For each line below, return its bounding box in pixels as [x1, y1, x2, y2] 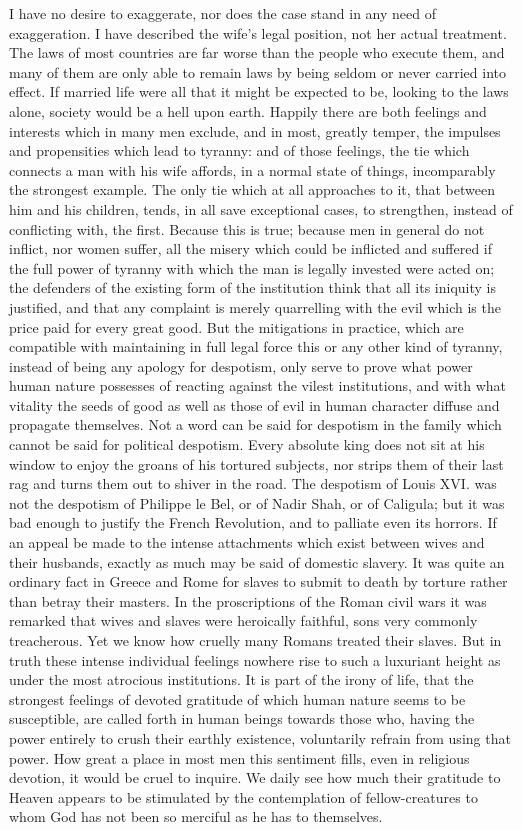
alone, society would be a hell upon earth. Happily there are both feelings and [9, 100, 487, 121]
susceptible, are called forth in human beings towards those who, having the [9, 708, 475, 729]
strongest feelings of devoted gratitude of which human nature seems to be [9, 688, 466, 709]
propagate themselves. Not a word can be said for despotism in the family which [9, 414, 502, 435]
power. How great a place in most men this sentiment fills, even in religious [9, 747, 470, 768]
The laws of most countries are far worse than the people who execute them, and [9, 42, 505, 63]
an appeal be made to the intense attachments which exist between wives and [9, 532, 485, 553]
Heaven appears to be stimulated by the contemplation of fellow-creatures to [9, 786, 478, 807]
